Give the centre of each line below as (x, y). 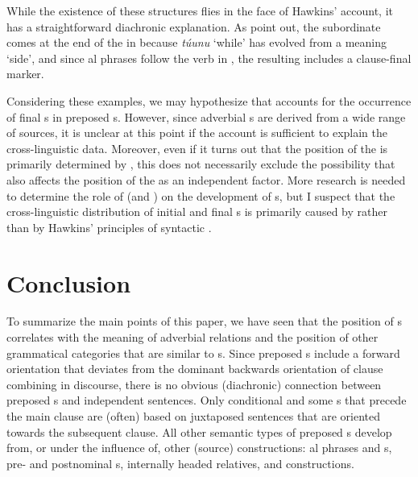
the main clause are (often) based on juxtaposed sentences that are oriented (194, 416)
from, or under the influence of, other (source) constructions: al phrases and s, (199, 448)
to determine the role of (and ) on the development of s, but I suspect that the (201, 195)
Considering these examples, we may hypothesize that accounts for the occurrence (209, 100)
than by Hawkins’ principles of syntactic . (109, 227)
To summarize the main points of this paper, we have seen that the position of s (204, 321)
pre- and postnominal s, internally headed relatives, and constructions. (180, 463)
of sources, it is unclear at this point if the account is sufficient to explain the (197, 133)
